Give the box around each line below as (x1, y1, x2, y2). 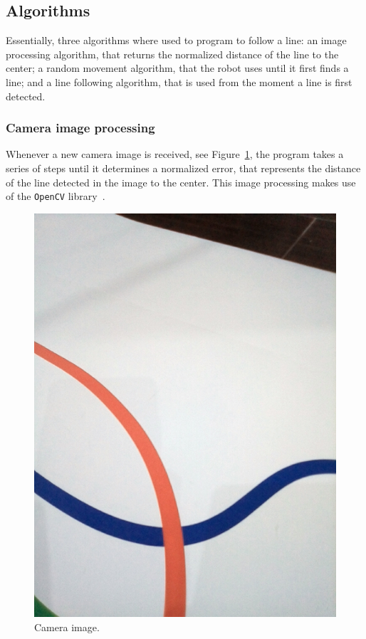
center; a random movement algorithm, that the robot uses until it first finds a (6, 60, 349, 75)
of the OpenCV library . (6, 189, 105, 204)
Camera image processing (6, 119, 155, 137)
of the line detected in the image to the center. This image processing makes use (6, 174, 356, 189)
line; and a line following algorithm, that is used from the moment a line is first (6, 74, 352, 89)
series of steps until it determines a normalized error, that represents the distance (6, 160, 361, 175)
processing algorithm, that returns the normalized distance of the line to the (6, 46, 339, 61)
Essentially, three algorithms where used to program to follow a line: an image (6, 33, 347, 48)
